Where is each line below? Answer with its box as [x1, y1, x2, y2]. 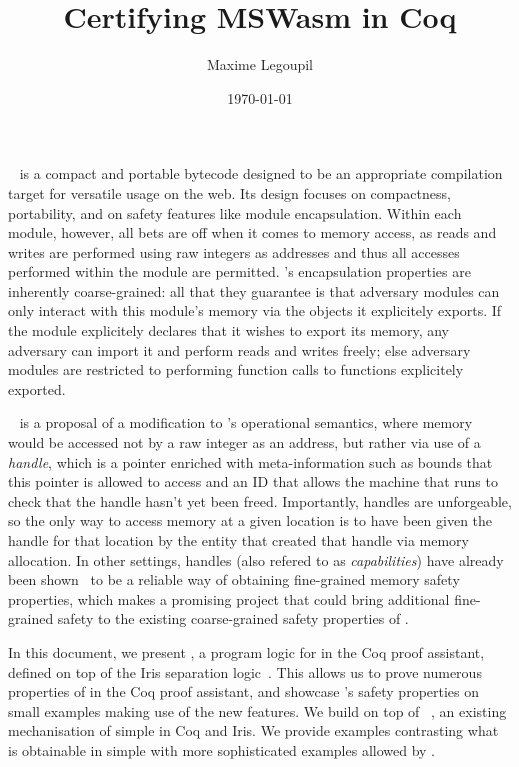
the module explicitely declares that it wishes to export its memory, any [8, 320, 450, 341]
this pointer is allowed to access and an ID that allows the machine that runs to [8, 471, 498, 492]
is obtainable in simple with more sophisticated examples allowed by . [8, 739, 436, 760]
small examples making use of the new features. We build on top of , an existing [8, 700, 507, 721]
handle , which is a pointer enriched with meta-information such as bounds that [8, 451, 493, 472]
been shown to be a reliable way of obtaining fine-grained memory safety [8, 569, 460, 590]
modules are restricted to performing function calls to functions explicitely [8, 359, 464, 380]
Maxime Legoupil [207, 54, 313, 75]
